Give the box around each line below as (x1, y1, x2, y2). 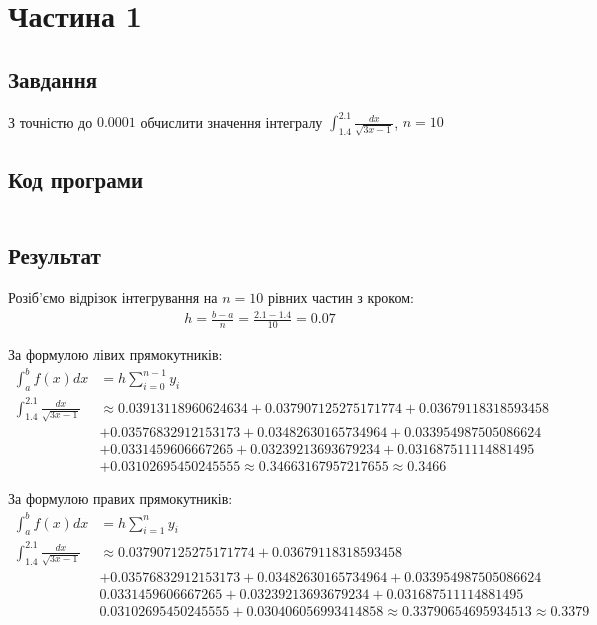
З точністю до (8, 111, 93, 132)
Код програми (8, 164, 144, 195)
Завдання (8, 63, 98, 94)
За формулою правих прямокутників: (8, 488, 233, 509)
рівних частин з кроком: (267, 287, 414, 308)
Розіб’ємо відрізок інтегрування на (8, 287, 218, 308)
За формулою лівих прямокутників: (8, 344, 223, 365)
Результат (8, 240, 101, 271)
